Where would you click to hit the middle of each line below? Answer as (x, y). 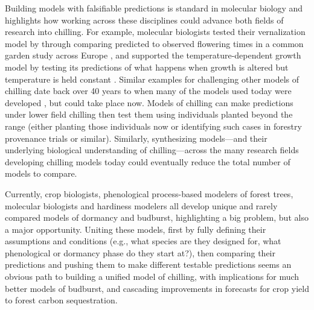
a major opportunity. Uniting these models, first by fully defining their (136, 229)
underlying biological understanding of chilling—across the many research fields (152, 150)
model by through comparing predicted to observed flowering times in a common (154, 43)
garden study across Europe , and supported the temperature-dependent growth (153, 55)
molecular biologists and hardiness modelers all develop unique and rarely (141, 205)
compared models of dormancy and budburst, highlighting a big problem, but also (157, 217)
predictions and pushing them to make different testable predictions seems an (148, 264)
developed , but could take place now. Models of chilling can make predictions (149, 102)
